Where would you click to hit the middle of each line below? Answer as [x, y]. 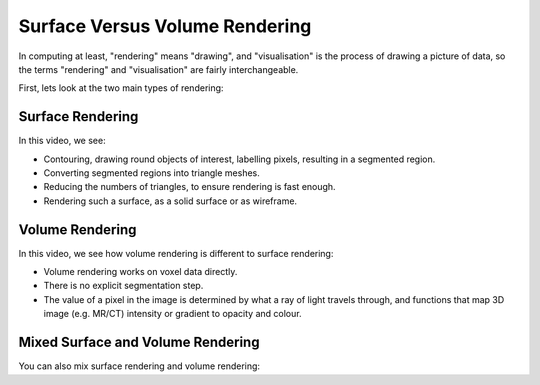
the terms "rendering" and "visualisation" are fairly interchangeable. [158, 69]
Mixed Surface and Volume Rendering [139, 342]
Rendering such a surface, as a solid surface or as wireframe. [170, 201]
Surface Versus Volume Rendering [165, 26]
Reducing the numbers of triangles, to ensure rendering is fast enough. [189, 187]
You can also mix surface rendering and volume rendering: [139, 366]
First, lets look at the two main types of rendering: [121, 88]
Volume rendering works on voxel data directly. [140, 272]
